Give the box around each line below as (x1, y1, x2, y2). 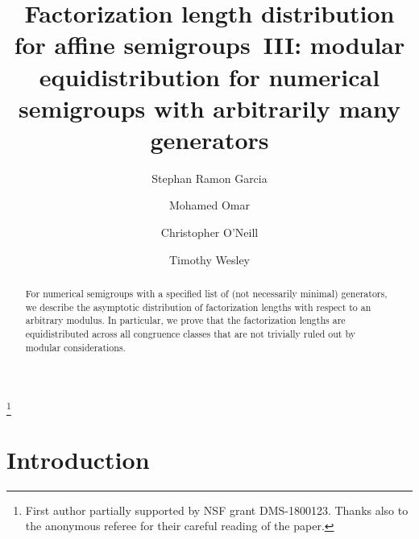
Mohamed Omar (169, 197, 250, 214)
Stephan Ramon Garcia (151, 169, 268, 186)
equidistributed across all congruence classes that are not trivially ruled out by (25, 327, 355, 341)
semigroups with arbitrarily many (19, 91, 400, 124)
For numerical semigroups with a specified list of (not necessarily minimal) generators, (25, 287, 388, 301)
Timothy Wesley (168, 251, 250, 267)
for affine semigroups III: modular (14, 28, 405, 61)
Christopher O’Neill (160, 224, 259, 241)
